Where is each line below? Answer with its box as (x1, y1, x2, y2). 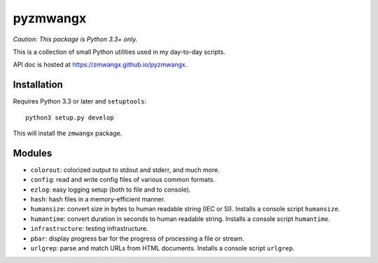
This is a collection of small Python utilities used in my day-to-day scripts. (13, 48, 225, 56)
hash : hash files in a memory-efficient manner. (30, 195, 166, 204)
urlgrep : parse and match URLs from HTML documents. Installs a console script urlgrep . (30, 244, 295, 253)
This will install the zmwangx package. (13, 129, 122, 138)
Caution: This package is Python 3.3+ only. (13, 35, 138, 43)
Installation (13, 79, 63, 91)
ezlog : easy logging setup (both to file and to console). (30, 185, 191, 194)
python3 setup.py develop (25, 113, 115, 122)
